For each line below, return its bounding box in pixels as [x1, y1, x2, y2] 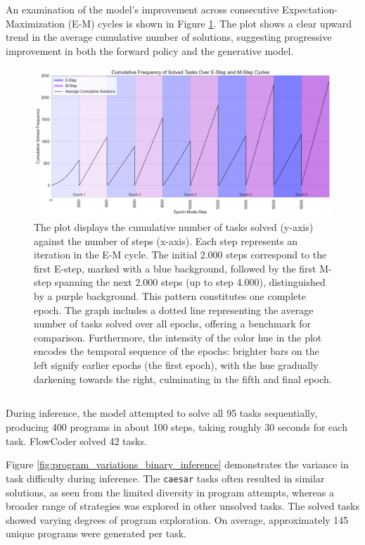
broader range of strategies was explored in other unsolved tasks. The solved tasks [6, 499, 359, 513]
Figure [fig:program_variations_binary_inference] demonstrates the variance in [6, 457, 349, 472]
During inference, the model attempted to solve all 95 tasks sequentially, [6, 406, 318, 420]
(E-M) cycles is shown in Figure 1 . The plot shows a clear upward [68, 15, 352, 30]
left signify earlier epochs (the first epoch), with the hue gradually [34, 357, 319, 372]
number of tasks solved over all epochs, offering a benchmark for [34, 316, 312, 331]
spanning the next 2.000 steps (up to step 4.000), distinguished [54, 275, 326, 289]
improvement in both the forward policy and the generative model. [6, 43, 294, 58]
